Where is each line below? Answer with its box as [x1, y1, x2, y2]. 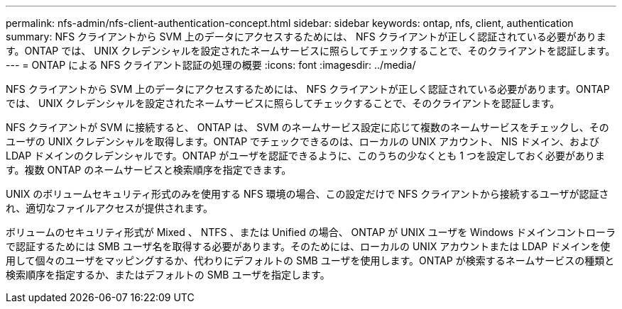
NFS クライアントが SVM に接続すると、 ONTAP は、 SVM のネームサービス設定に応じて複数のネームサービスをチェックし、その [6, 121, 609, 133]
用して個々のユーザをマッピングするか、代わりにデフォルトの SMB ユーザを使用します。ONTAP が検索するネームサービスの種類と [6, 254, 615, 266]
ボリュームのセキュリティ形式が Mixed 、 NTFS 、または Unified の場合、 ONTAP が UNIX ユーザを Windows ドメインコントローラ [6, 226, 616, 238]
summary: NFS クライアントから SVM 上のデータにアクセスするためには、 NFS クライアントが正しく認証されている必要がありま [6, 30, 606, 43]
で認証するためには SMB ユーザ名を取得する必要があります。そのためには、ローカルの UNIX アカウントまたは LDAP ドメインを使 [6, 240, 611, 252]
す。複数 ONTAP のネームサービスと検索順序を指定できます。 [6, 164, 292, 176]
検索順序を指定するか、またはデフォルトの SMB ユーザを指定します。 [6, 269, 330, 281]
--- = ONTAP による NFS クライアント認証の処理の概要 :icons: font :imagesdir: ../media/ [6, 59, 416, 71]
